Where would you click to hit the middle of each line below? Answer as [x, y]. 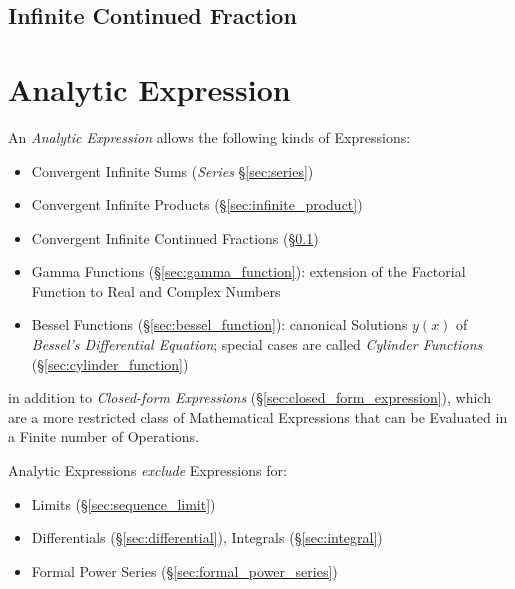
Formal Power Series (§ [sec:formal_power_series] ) [184, 570]
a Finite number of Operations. [103, 436]
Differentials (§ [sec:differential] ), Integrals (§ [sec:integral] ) [207, 537]
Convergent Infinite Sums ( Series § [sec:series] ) [172, 170]
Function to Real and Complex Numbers [156, 290]
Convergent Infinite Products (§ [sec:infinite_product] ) [197, 204]
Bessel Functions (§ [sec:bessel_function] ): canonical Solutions [219, 324]
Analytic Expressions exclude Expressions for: [147, 470]
